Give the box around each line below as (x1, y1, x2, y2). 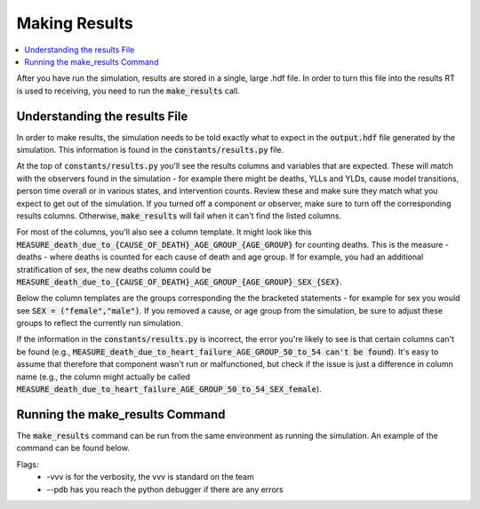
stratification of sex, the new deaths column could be (16, 264, 212, 274)
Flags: (16, 458, 39, 470)
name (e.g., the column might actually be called (16, 371, 191, 382)
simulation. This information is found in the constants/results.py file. (16, 145, 284, 155)
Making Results (16, 13, 133, 33)
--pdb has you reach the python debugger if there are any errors (46, 484, 284, 495)
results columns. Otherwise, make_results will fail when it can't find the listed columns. (16, 210, 342, 221)
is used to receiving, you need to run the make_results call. (16, 85, 240, 96)
